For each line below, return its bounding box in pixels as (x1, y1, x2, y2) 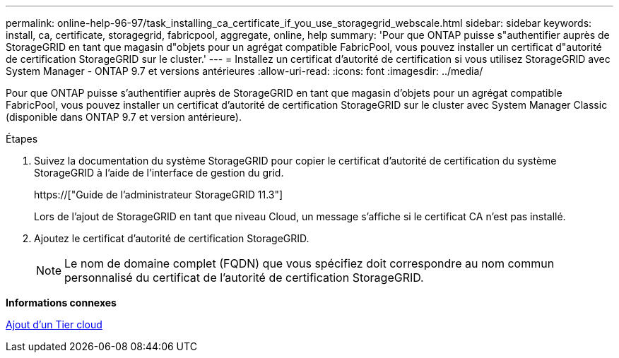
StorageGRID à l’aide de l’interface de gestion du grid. (34, 167, 284, 179)
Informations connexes (6, 297, 117, 309)
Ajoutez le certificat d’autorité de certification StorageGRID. (34, 232, 309, 244)
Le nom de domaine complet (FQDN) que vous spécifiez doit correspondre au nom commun (64, 256, 555, 270)
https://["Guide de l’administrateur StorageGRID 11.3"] (34, 189, 283, 201)
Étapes (6, 133, 38, 145)
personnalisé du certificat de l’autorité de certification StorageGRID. (64, 270, 424, 285)
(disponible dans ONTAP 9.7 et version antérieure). (6, 111, 242, 123)
